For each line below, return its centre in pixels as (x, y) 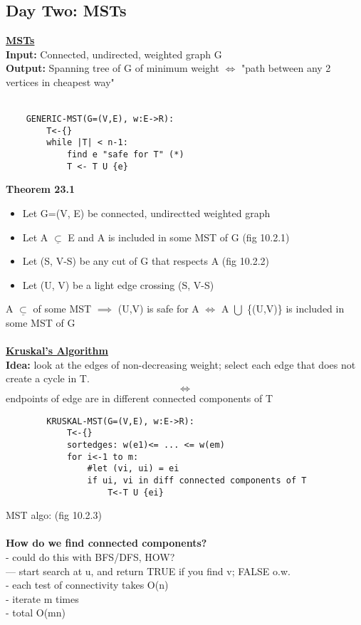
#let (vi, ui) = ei (133, 469)
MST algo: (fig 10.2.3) (54, 515)
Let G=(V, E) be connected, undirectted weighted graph (146, 213)
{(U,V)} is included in (296, 309)
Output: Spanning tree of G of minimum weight (113, 68)
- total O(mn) (36, 613)
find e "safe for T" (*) (125, 155)
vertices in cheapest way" (60, 82)
